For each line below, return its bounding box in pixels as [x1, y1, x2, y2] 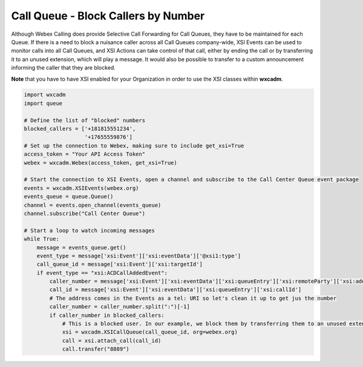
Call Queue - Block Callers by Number [11, 9, 205, 22]
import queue [24, 100, 63, 107]
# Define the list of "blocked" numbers [24, 117, 145, 124]
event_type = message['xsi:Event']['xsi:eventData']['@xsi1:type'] [36, 252, 241, 259]
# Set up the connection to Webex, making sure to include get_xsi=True [24, 142, 244, 149]
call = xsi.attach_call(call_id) [62, 337, 162, 344]
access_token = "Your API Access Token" [24, 151, 145, 157]
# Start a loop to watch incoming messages [24, 227, 155, 234]
